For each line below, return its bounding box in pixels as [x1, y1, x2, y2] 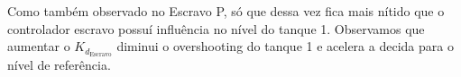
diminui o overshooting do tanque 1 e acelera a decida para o [116, 37, 454, 56]
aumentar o [7, 37, 70, 56]
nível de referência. [7, 56, 111, 74]
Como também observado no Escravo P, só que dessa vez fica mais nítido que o [7, 2, 445, 20]
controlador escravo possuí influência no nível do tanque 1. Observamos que [7, 19, 425, 38]
